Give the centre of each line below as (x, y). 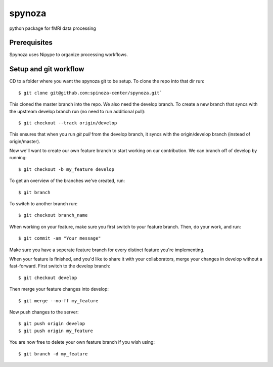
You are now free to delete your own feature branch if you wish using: (82, 342)
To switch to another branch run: (43, 204)
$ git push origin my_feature (56, 331)
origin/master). (25, 141)
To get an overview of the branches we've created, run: (67, 181)
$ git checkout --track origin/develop (68, 123)
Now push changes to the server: (44, 312)
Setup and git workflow (47, 69)
